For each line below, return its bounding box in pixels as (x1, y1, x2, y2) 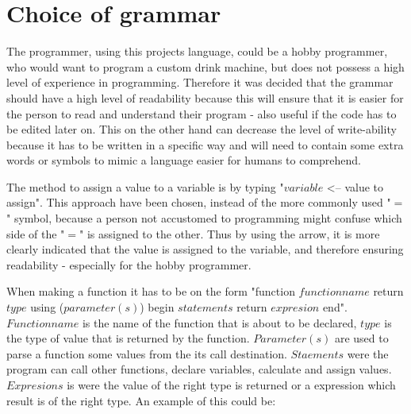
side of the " (6, 225, 65, 242)
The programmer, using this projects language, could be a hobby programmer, (6, 43, 388, 60)
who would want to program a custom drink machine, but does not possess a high (6, 58, 405, 75)
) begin (140, 299, 175, 315)
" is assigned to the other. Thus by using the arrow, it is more (79, 225, 380, 242)
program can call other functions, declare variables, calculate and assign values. (6, 361, 392, 377)
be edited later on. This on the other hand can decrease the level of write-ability (6, 121, 397, 137)
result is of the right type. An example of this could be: (6, 392, 276, 408)
